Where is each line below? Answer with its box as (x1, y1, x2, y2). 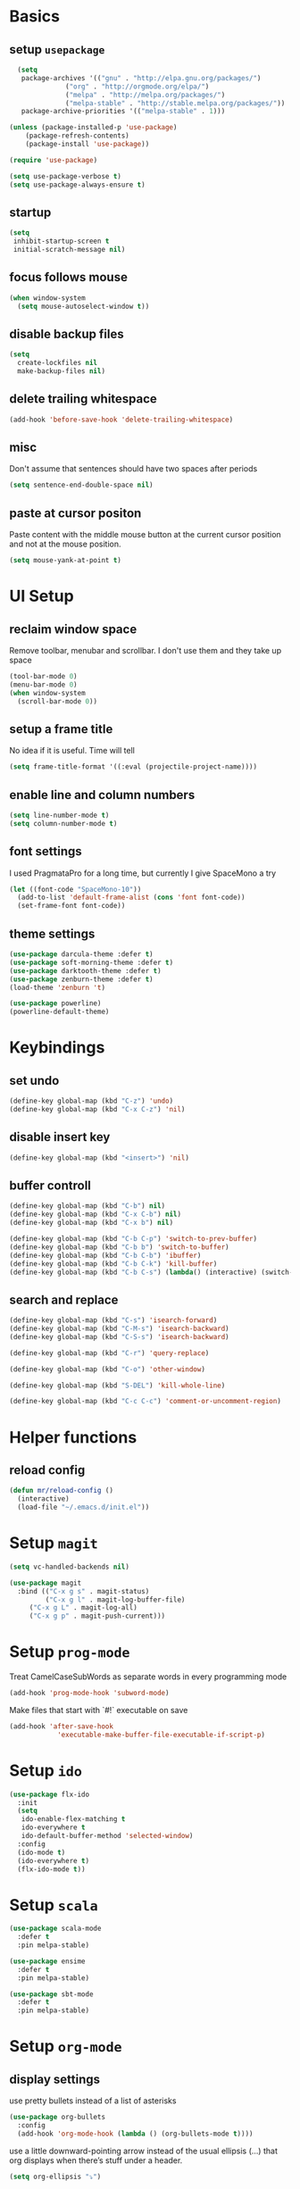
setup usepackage (9, 42, 105, 57)
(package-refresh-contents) (25, 131, 129, 140)
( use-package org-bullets (9, 2113, 105, 2122)
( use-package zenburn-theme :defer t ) (9, 975, 154, 984)
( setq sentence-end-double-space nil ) (9, 480, 154, 490)
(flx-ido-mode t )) (17, 1864, 87, 1874)
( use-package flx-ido (9, 1790, 90, 1799)
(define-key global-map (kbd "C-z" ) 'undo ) (9, 1096, 174, 1106)
